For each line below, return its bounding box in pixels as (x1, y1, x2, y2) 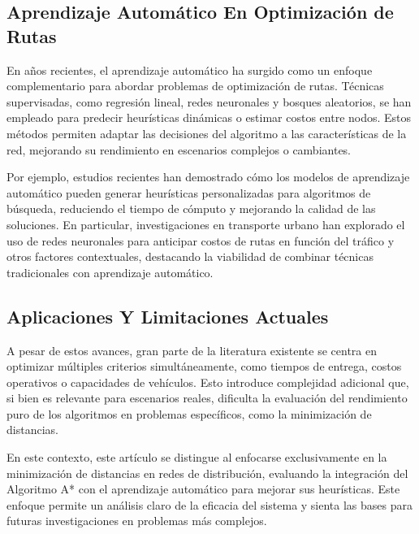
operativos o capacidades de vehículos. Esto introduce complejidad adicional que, (6, 373, 409, 390)
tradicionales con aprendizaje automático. (6, 263, 214, 280)
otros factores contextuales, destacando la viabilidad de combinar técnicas (6, 248, 374, 265)
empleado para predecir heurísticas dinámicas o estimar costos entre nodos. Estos (6, 109, 412, 126)
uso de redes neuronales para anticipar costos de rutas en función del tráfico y (6, 232, 395, 249)
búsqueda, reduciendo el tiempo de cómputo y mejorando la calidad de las (6, 200, 376, 217)
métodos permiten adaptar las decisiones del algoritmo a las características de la (6, 124, 407, 141)
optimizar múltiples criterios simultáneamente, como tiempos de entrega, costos (6, 358, 402, 375)
